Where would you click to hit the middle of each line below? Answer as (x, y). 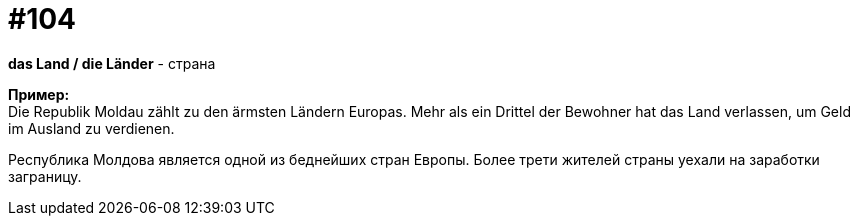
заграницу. (45, 176)
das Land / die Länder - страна (112, 63)
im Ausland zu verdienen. (91, 128)
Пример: (39, 94)
